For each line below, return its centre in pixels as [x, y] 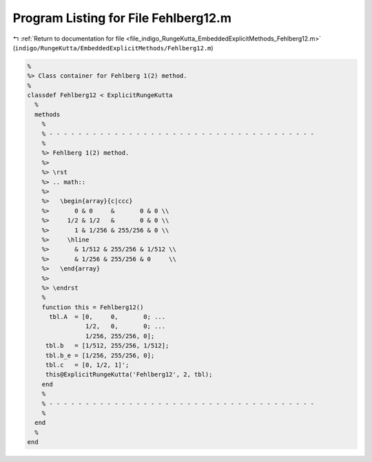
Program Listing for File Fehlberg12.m [122, 18]
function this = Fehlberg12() [93, 307]
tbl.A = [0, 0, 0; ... [107, 317]
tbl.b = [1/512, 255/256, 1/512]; [107, 346]
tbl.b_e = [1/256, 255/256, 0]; [100, 355]
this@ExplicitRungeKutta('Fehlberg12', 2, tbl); [129, 375]
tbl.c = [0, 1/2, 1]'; [87, 365]
